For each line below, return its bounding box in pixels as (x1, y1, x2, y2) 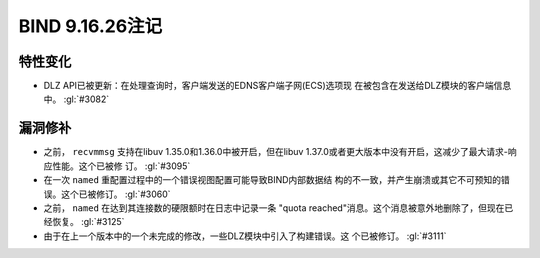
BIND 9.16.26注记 (18, 15, 163, 37)
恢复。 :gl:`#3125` (51, 216, 125, 228)
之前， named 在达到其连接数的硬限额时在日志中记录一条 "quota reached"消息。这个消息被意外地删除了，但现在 (43, 201, 505, 214)
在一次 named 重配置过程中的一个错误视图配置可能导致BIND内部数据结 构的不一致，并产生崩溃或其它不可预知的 (43, 174, 502, 186)
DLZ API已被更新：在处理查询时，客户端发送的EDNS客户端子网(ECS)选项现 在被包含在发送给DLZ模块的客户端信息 (43, 80, 512, 92)
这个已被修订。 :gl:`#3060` (60, 188, 171, 200)
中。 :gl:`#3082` (43, 93, 110, 105)
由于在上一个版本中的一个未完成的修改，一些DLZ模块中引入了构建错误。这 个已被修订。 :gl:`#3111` (43, 230, 447, 242)
